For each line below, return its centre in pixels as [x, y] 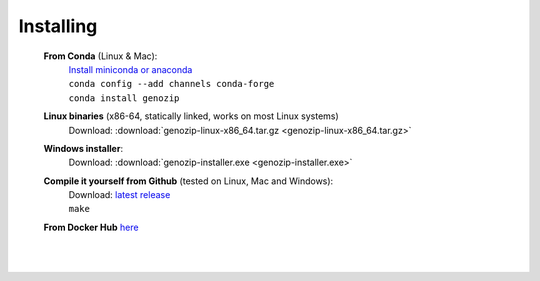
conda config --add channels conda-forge [171, 84]
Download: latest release [119, 195]
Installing [58, 26]
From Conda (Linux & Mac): [100, 56]
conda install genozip [124, 98]
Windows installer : [83, 148]
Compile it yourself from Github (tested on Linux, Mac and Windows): [188, 181]
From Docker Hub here [91, 227]
